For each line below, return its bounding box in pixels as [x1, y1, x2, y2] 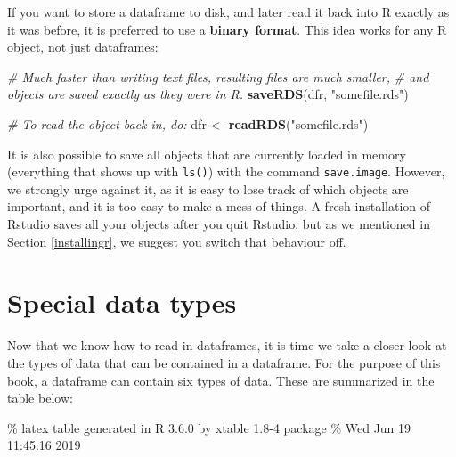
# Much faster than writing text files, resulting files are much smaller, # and [7, 67, 429, 86]
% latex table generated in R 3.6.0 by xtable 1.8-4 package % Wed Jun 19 [7, 418, 411, 437]
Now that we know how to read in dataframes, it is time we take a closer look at [7, 336, 447, 355]
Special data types [7, 284, 237, 321]
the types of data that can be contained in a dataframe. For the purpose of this [7, 353, 441, 371]
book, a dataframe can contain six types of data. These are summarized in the [7, 371, 435, 389]
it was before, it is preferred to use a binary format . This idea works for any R [7, 20, 447, 38]
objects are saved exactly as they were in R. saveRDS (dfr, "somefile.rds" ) [7, 85, 409, 103]
